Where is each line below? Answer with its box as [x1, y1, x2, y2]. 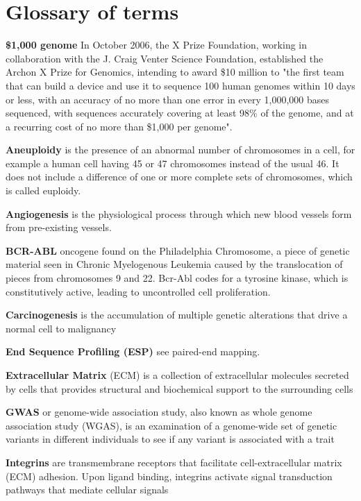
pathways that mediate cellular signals [6, 482, 169, 497]
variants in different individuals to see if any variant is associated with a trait [6, 432, 335, 446]
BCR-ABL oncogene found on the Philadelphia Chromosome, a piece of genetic [6, 243, 350, 257]
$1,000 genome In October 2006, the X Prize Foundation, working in [6, 37, 308, 52]
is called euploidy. [6, 183, 81, 198]
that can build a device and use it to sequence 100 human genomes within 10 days [6, 78, 355, 92]
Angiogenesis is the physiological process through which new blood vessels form [6, 206, 352, 221]
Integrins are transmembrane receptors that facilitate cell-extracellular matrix [6, 455, 342, 469]
